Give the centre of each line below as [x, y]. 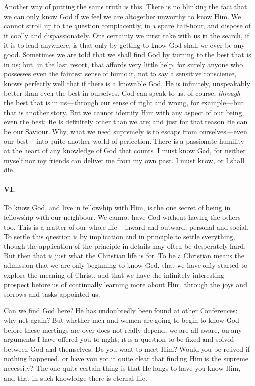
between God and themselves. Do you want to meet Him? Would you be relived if [127, 349]
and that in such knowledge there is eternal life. [76, 377]
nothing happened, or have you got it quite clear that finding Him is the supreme [126, 358]
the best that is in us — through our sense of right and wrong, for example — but [124, 102]
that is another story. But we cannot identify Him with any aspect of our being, [124, 112]
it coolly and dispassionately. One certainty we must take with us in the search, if [127, 35]
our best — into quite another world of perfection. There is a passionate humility [124, 141]
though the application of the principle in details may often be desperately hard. [125, 246]
